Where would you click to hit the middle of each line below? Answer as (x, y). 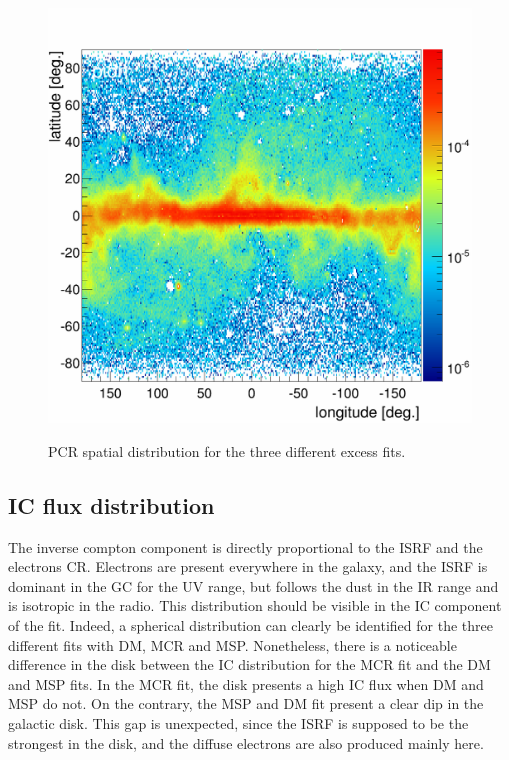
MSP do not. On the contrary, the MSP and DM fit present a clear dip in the (246, 703)
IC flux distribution (111, 504)
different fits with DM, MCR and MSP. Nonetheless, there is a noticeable (232, 644)
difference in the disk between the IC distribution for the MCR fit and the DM (249, 664)
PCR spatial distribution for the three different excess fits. (227, 450)
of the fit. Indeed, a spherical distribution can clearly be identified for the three (250, 625)
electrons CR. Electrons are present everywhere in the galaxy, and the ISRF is (248, 566)
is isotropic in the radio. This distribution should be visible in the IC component (255, 605)
